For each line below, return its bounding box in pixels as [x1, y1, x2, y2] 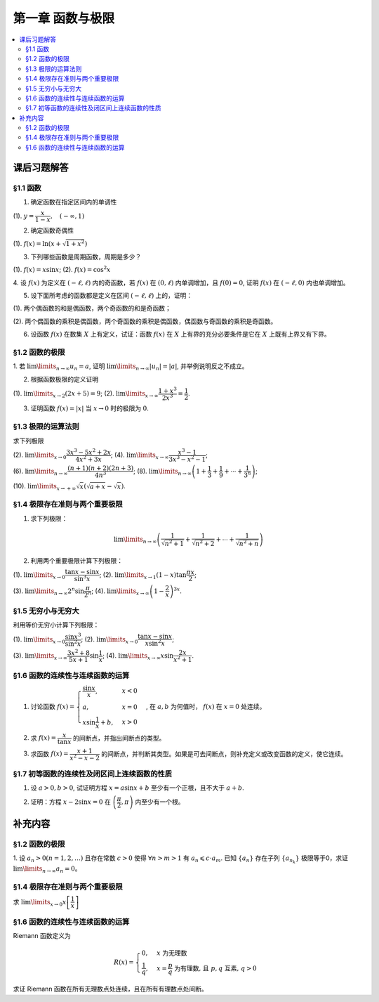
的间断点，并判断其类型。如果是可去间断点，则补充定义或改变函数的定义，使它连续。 [100, 749, 347, 758]
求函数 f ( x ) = [30, 749, 69, 758]
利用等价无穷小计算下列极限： [13, 620, 100, 629]
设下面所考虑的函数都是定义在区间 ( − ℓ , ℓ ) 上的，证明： [30, 292, 193, 300]
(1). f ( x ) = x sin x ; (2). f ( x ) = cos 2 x [13, 264, 112, 274]
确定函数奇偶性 [30, 226, 74, 235]
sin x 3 [65, 631, 81, 641]
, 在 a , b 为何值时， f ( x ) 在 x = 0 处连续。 [146, 702, 266, 710]
